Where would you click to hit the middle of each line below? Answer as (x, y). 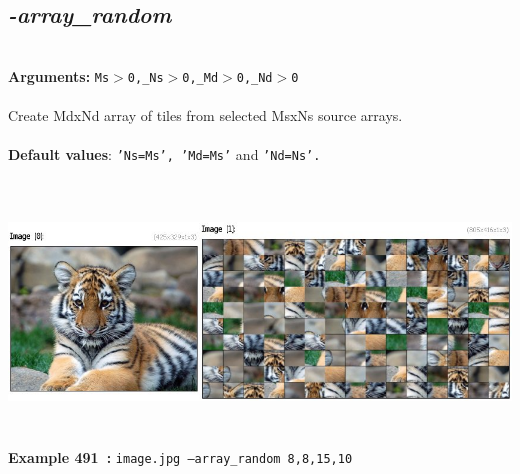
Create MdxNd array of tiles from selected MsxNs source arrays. (205, 115)
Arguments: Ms (59, 75)
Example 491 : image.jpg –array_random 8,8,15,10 (180, 457)
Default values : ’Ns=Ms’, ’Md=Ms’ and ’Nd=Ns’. (164, 154)
